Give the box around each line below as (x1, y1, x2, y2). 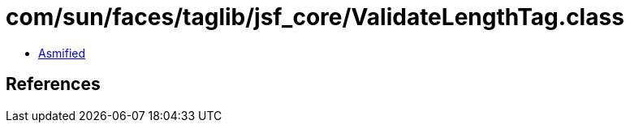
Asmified (38, 45, 86, 60)
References (6, 74, 101, 95)
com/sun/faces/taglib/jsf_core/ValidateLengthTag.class (6, 3, 624, 31)
